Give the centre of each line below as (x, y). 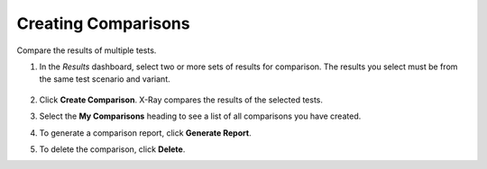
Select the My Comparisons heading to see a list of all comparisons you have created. (200, 116)
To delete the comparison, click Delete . (112, 149)
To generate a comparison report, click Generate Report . (145, 133)
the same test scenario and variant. (105, 79)
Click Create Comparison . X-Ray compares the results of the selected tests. (181, 100)
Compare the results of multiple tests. (87, 50)
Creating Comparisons (103, 23)
